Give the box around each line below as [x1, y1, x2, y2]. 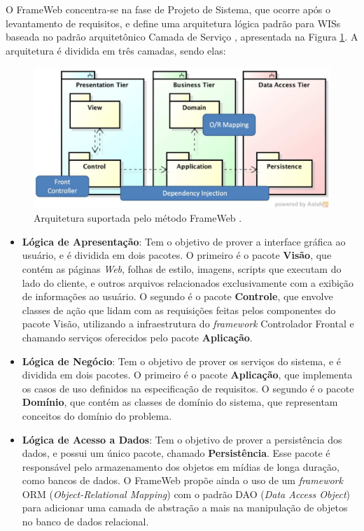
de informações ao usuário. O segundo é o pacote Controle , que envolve [22, 289, 333, 304]
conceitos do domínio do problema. [22, 408, 172, 423]
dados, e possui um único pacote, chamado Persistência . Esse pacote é [22, 446, 330, 460]
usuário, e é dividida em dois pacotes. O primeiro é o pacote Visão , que [22, 248, 332, 262]
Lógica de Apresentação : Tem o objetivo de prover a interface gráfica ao [22, 234, 346, 248]
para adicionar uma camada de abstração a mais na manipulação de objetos [22, 500, 348, 515]
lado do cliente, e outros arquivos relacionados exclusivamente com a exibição [22, 275, 354, 290]
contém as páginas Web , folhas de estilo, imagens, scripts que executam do [22, 261, 342, 276]
